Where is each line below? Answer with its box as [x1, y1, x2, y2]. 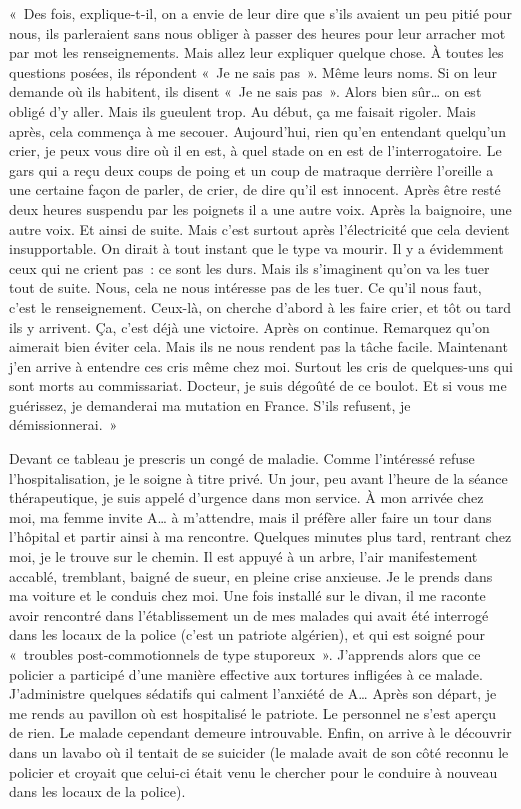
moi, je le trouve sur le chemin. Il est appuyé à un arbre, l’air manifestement [9, 546, 478, 567]
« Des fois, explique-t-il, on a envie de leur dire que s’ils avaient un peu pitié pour [9, 3, 513, 23]
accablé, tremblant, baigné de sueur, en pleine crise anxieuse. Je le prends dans [9, 565, 493, 586]
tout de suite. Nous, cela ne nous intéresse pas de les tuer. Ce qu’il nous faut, [9, 277, 482, 298]
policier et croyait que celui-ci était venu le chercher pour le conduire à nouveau [9, 761, 498, 782]
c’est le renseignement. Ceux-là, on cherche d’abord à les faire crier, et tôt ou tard [9, 296, 512, 317]
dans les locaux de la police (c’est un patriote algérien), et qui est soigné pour [9, 624, 486, 645]
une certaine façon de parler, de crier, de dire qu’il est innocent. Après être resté [9, 179, 501, 200]
